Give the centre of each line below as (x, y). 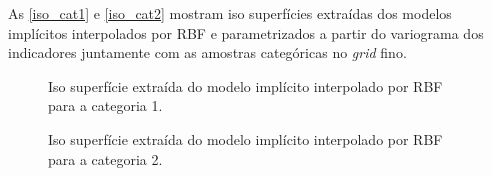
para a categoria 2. (105, 158)
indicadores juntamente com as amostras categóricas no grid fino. (207, 52)
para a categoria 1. (105, 105)
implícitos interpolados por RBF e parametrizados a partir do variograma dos (246, 32)
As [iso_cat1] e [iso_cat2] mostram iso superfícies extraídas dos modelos (230, 13)
